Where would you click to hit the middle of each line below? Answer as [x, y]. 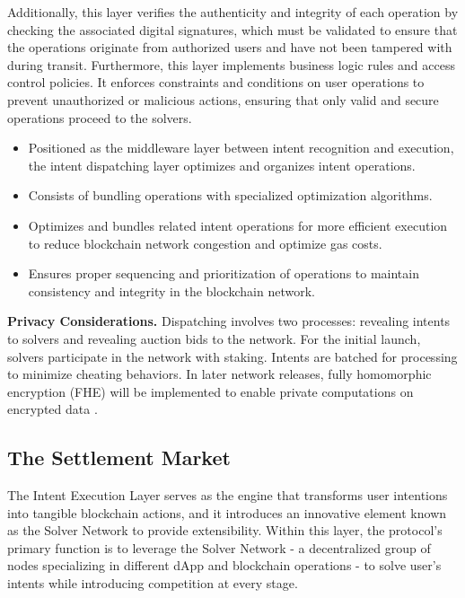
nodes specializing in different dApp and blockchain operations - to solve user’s [224, 565]
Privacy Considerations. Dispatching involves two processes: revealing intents [229, 321]
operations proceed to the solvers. [100, 117]
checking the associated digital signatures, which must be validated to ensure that [232, 29]
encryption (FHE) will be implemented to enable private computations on [211, 391]
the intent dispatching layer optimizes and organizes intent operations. [222, 165]
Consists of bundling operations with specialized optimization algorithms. [230, 195]
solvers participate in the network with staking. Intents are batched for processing [232, 356]
